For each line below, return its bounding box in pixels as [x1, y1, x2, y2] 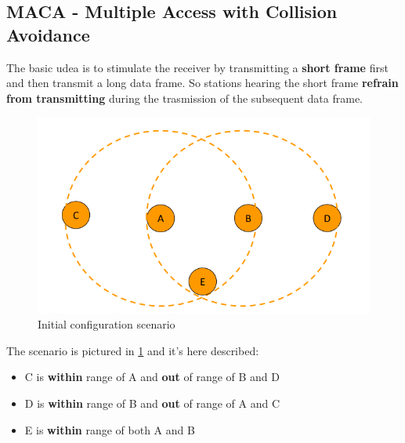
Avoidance [6, 22, 90, 46]
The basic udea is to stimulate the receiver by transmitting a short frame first [6, 59, 389, 75]
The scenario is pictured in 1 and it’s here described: [6, 342, 259, 358]
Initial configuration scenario [38, 316, 175, 332]
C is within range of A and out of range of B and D [24, 369, 280, 385]
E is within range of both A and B [24, 421, 195, 438]
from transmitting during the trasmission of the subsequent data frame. [6, 89, 363, 106]
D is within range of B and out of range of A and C [24, 395, 280, 412]
